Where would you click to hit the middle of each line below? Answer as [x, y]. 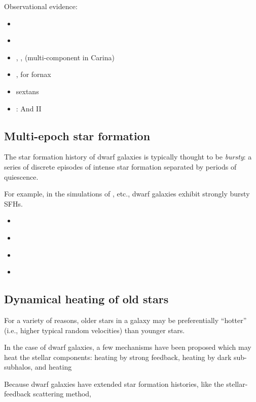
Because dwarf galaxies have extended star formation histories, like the [114, 384]
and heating [53, 367]
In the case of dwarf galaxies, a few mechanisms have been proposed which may [128, 347]
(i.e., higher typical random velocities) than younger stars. [95, 330]
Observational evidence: [41, 6]
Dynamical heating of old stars [86, 299]
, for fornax [33, 74]
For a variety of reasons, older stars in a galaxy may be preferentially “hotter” [125, 320]
